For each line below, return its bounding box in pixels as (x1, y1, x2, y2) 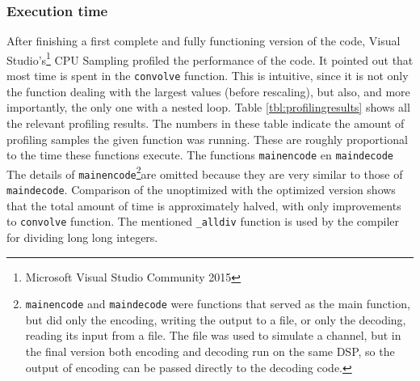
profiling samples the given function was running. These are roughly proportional (6, 130, 408, 147)
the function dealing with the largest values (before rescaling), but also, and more (6, 83, 410, 99)
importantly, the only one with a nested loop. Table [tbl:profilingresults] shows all (6, 99, 410, 116)
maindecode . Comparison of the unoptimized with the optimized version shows (6, 181, 396, 198)
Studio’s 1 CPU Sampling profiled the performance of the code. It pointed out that (6, 49, 414, 68)
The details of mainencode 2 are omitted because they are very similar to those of (6, 163, 403, 182)
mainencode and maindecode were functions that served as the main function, (25, 295, 410, 312)
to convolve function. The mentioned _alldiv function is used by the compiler (6, 213, 399, 230)
